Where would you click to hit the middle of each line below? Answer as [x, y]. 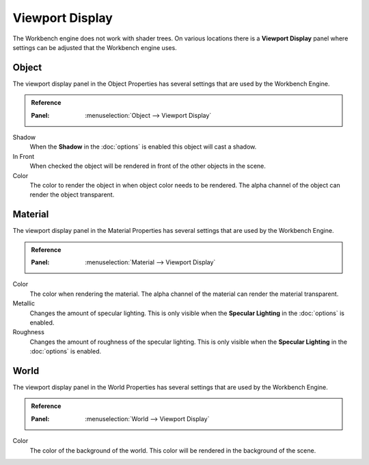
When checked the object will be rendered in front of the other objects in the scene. [148, 166]
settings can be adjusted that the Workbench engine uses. [95, 47]
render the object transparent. [72, 194]
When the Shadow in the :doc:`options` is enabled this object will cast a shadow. [143, 147]
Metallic [24, 303]
